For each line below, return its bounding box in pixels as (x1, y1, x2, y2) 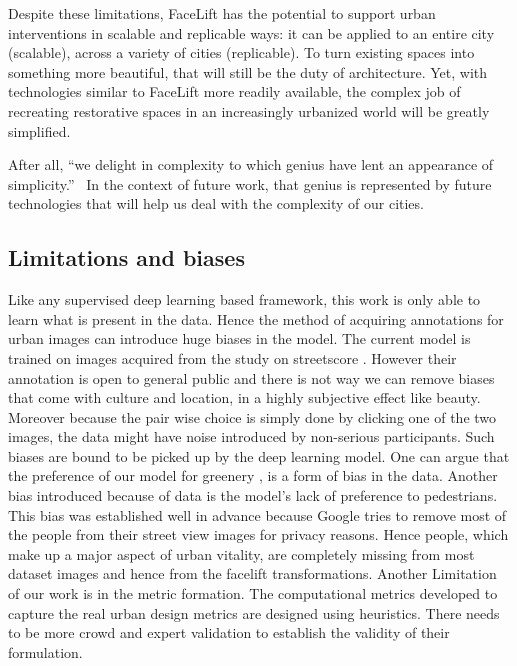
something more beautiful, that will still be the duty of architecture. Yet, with (8, 61, 488, 82)
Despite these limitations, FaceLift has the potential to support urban (8, 3, 436, 23)
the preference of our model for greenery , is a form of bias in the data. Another (8, 465, 498, 486)
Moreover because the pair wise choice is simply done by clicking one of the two (8, 406, 497, 427)
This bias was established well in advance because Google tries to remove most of (8, 504, 507, 525)
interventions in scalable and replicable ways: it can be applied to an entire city (8, 22, 495, 43)
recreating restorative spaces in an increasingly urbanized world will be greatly (8, 100, 490, 121)
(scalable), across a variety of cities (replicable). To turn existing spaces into (8, 42, 475, 63)
